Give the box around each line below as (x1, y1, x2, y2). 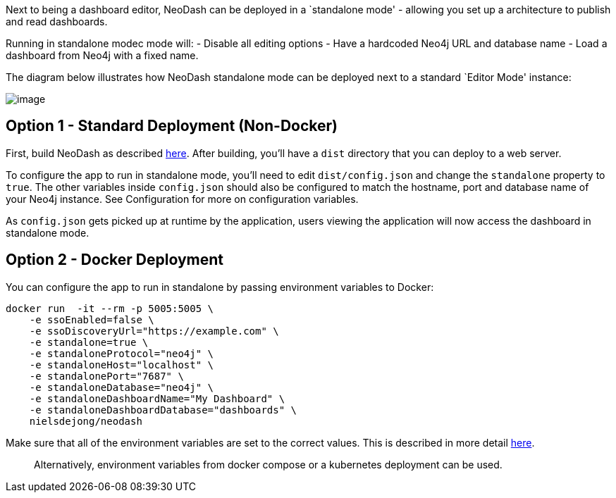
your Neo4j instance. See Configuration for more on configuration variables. (6, 192, 359, 205)
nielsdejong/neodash (29, 415, 142, 427)
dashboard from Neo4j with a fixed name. (6, 49, 199, 61)
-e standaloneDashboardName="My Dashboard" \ (29, 392, 285, 404)
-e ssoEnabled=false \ (29, 313, 154, 325)
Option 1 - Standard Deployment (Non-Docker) (6, 117, 338, 135)
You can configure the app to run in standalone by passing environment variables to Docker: (6, 280, 434, 293)
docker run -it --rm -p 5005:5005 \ (6, 302, 214, 314)
